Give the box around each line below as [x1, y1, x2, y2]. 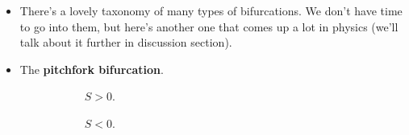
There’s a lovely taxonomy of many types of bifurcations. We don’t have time [19, 2, 403, 18]
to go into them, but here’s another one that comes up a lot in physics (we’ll [19, 18, 399, 35]
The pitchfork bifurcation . [19, 60, 164, 77]
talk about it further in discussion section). [19, 34, 232, 51]
